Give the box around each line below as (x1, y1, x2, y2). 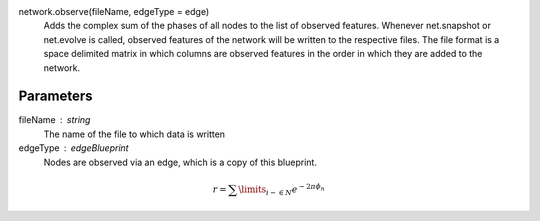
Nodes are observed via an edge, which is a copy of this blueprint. (43, 156, 317, 168)
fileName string (18, 114, 91, 126)
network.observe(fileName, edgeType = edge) (18, 6, 210, 17)
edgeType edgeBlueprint (18, 142, 129, 154)
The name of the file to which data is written (43, 128, 225, 140)
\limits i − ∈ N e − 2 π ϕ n (238, 181, 325, 197)
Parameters (18, 88, 93, 105)
